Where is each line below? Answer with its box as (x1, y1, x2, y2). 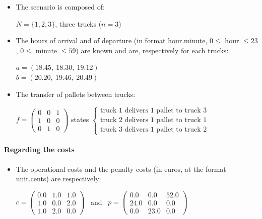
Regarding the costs (4, 144, 75, 155)
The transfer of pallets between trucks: (16, 88, 136, 99)
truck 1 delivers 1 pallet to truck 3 (100, 107, 207, 115)
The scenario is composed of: (16, 2, 105, 12)
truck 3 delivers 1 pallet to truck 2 (100, 126, 207, 134)
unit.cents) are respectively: (16, 173, 101, 184)
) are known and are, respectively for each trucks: (76, 45, 229, 55)
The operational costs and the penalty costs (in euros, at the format (16, 163, 226, 174)
